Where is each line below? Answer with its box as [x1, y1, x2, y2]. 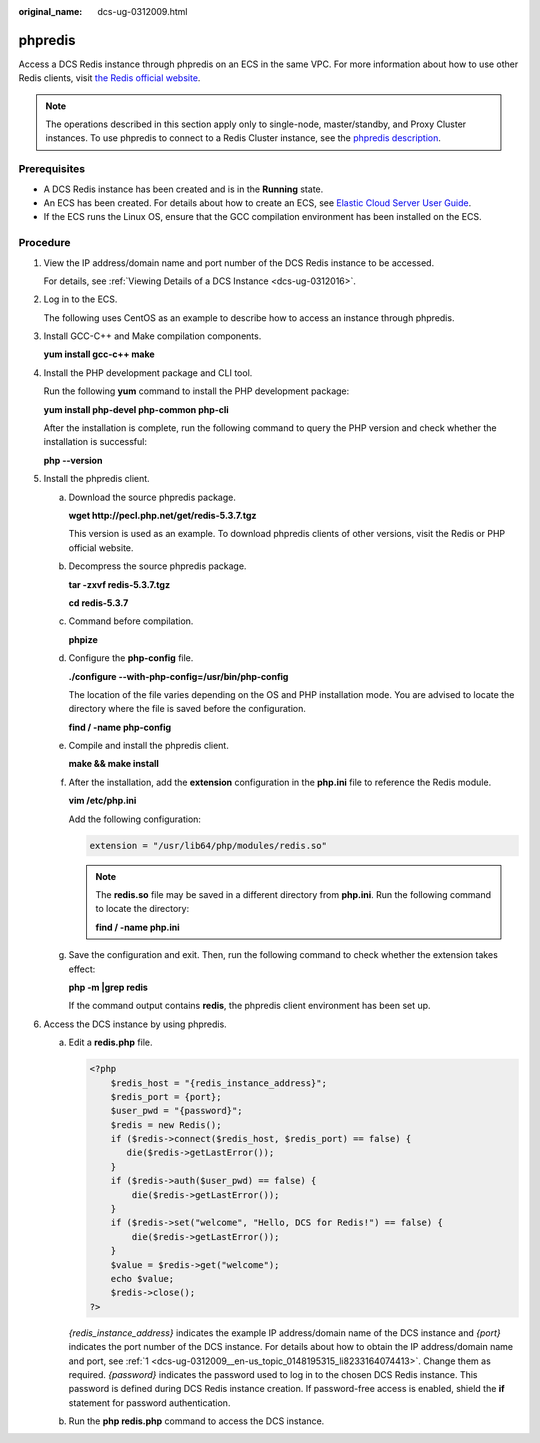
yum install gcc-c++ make [43, 348, 155, 360]
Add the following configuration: [68, 813, 202, 825]
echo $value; [110, 1273, 175, 1284]
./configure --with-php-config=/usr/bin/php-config [68, 670, 289, 682]
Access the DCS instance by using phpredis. [43, 1018, 227, 1030]
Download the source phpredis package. [68, 491, 237, 503]
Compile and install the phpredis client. [68, 740, 229, 752]
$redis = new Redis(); [110, 1119, 222, 1130]
